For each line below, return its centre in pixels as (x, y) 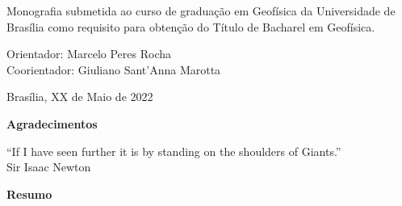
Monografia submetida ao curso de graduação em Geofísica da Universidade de (201, 11)
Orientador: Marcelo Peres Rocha (89, 54)
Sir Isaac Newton (49, 167)
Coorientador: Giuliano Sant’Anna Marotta (114, 69)
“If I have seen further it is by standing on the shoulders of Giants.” (174, 151)
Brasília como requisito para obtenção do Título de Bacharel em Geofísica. (191, 26)
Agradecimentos (52, 123)
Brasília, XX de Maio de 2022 (80, 97)
